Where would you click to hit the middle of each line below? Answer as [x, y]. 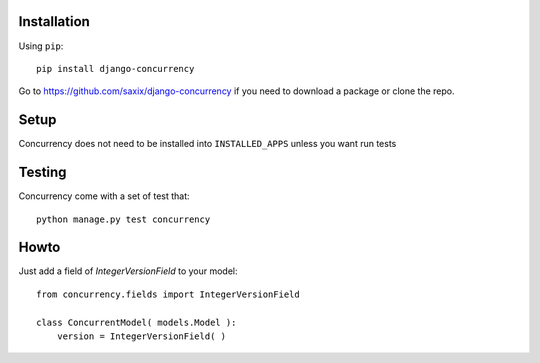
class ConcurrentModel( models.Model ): [136, 322]
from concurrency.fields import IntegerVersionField [168, 294]
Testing [42, 172]
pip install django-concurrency [115, 68]
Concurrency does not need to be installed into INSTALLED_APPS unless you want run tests [207, 144]
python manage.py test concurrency [123, 219]
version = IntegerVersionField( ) [141, 336]
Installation [54, 21]
